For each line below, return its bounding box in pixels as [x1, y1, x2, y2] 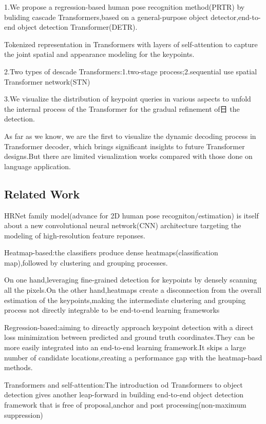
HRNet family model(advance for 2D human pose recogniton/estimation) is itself [4, 210, 259, 220]
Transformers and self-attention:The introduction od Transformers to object [4, 379, 243, 390]
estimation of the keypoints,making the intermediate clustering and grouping [4, 294, 246, 305]
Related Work [4, 186, 80, 201]
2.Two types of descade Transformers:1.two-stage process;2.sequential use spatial [4, 66, 257, 76]
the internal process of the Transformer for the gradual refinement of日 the [4, 103, 240, 114]
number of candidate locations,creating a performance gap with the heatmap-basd [4, 352, 262, 362]
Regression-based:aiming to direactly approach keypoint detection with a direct [4, 321, 254, 332]
